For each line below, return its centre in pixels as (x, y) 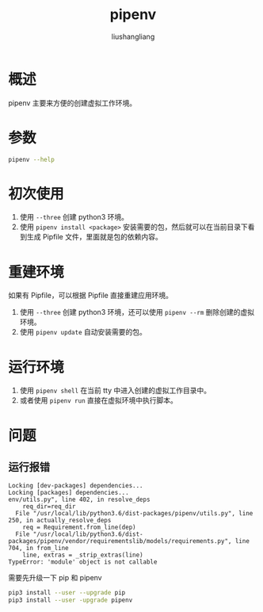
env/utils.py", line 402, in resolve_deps (79, 500)
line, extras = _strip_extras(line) (83, 555)
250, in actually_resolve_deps (60, 521)
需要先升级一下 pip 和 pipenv (55, 578)
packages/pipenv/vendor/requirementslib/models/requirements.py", (120, 541)
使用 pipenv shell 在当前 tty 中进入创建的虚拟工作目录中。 (115, 391)
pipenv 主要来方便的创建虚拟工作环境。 (72, 103)
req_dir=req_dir (50, 507)
